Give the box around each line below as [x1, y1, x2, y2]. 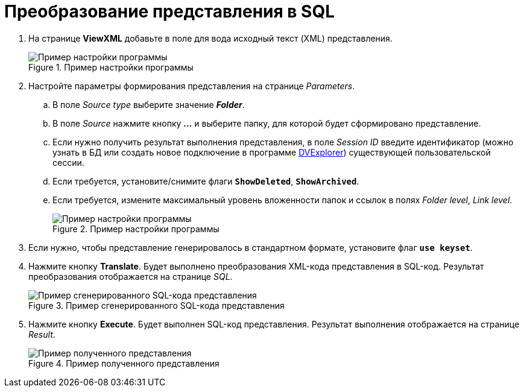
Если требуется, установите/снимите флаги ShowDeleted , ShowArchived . [52, 175, 359, 186]
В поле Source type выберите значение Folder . [52, 99, 245, 110]
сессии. [52, 157, 84, 168]
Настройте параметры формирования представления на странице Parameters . [28, 80, 355, 91]
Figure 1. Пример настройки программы [28, 62, 194, 72]
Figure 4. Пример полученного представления [28, 358, 219, 368]
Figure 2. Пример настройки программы [52, 223, 219, 234]
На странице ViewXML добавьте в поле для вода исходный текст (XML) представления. [28, 33, 393, 43]
